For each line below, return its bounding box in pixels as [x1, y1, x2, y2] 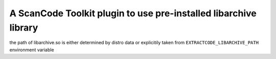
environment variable [9, 46, 54, 53]
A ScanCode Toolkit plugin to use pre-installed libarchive [9, 8, 257, 19]
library [9, 22, 38, 33]
